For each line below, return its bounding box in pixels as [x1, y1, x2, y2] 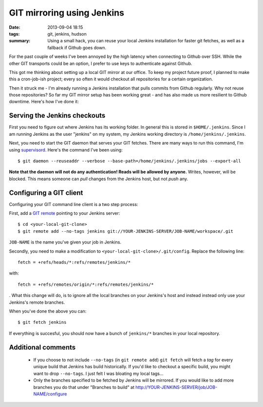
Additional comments [9, 343, 75, 351]
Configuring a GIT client [9, 188, 83, 197]
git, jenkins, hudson [47, 31, 87, 37]
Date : [9, 24, 20, 30]
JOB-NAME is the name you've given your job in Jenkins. [9, 239, 122, 245]
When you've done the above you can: [9, 308, 87, 314]
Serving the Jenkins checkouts [9, 111, 106, 120]
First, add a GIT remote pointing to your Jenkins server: [9, 210, 120, 216]
